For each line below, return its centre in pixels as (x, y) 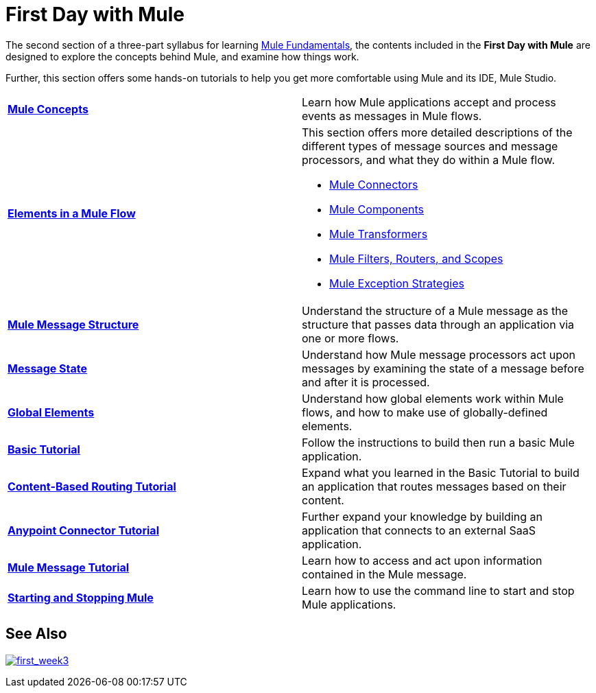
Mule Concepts (48, 109)
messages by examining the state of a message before (443, 368)
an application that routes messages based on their (434, 486)
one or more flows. (350, 338)
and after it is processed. (366, 382)
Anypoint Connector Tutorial (83, 530)
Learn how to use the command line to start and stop (438, 590)
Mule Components (377, 209)
